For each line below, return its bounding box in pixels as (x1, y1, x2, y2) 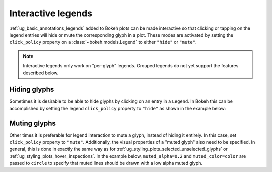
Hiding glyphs (9, 85, 54, 94)
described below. (23, 70, 59, 76)
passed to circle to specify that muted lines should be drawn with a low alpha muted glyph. (9, 160, 203, 166)
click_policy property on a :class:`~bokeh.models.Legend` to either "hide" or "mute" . (9, 39, 197, 45)
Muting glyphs (9, 119, 56, 127)
